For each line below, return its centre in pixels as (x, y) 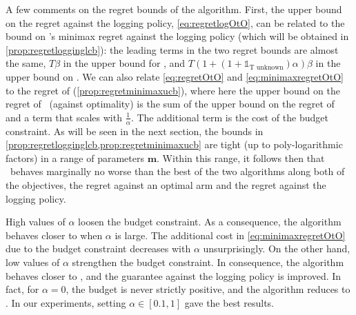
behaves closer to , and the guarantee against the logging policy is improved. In (174, 275)
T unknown (266, 67)
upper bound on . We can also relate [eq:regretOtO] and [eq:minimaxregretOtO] (175, 76)
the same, (26, 63)
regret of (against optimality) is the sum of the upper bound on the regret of (170, 104)
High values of (36, 222)
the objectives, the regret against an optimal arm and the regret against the (166, 184)
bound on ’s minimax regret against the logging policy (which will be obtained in (177, 36)
